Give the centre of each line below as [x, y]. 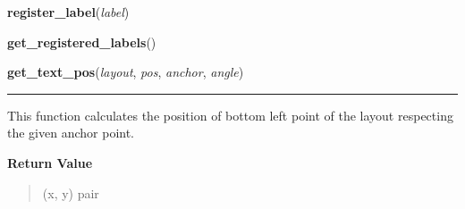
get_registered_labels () [82, 42]
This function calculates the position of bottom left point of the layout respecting [230, 115]
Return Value [50, 162]
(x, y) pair [71, 192]
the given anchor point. [71, 133]
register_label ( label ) [68, 12]
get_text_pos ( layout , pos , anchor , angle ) [126, 72]
